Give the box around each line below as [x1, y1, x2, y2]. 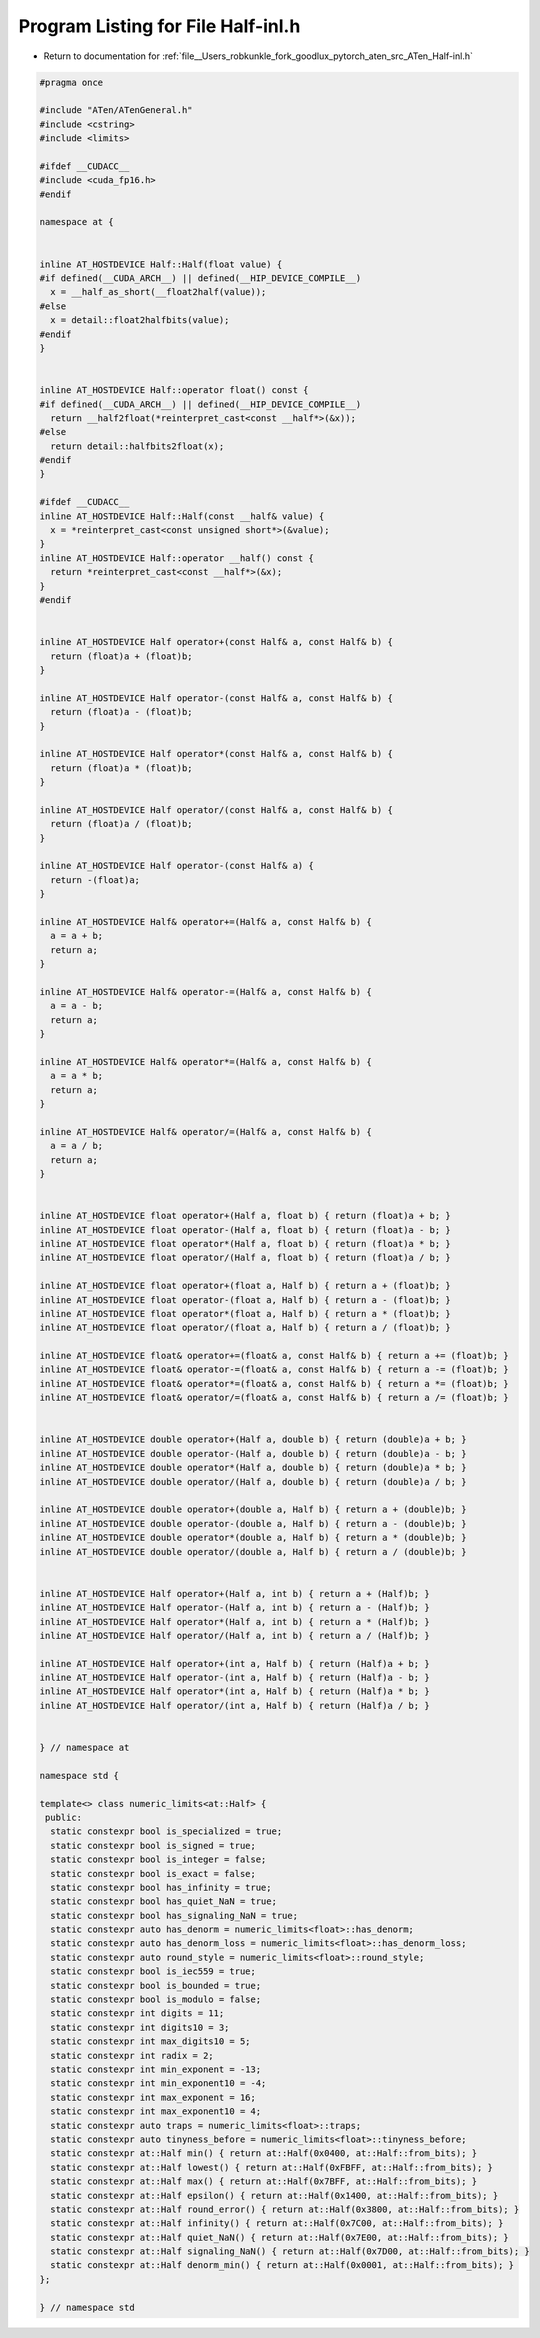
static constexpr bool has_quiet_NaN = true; [50, 1896, 277, 1907]
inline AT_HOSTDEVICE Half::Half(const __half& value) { [39, 510, 325, 522]
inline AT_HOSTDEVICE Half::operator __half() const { [39, 552, 314, 564]
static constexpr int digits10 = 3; [50, 2021, 230, 2033]
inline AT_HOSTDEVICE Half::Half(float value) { [39, 258, 283, 270]
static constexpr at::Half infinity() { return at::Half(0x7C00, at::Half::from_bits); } [50, 2218, 504, 2229]
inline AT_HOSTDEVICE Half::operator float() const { [39, 385, 309, 396]
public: [45, 1811, 83, 1823]
